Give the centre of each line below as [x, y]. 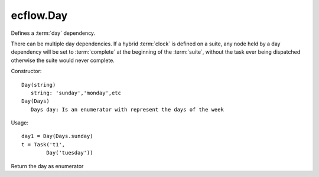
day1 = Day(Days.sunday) [57, 136]
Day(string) [39, 85]
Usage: [20, 123]
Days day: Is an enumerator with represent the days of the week [127, 109]
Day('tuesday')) [70, 153]
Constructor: [26, 71]
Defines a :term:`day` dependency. [53, 33]
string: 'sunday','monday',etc [76, 93]
